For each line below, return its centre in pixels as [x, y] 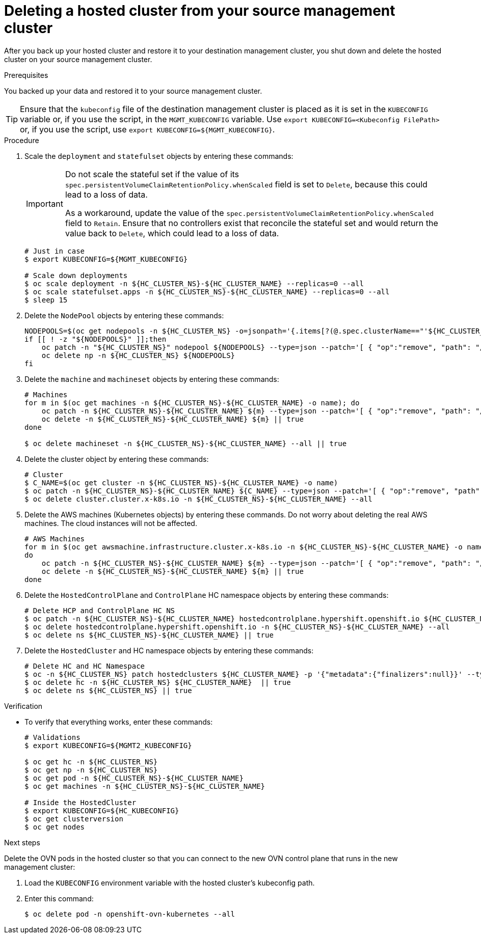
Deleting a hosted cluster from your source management [200, 11]
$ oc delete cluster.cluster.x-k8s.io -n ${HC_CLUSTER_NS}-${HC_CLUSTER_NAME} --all [198, 499]
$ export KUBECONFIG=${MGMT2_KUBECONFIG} [108, 745]
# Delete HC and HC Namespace [85, 666]
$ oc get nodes [55, 827]
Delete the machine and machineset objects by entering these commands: [152, 379]
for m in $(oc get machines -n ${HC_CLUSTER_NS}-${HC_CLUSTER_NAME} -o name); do [192, 403]
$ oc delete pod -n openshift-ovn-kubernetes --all [130, 914]
